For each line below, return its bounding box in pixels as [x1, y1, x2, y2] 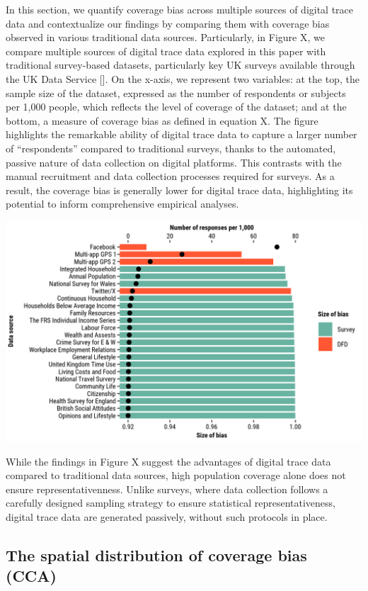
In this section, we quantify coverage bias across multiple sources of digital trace [6, 2, 354, 16]
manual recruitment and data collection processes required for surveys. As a [6, 169, 335, 184]
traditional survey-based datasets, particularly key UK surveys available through [6, 57, 355, 72]
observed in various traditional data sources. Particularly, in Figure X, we [6, 30, 325, 45]
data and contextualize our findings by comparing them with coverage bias [6, 16, 330, 30]
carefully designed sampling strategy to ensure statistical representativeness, [6, 495, 335, 510]
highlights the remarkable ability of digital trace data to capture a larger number [6, 127, 357, 142]
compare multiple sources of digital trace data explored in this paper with [6, 43, 326, 58]
